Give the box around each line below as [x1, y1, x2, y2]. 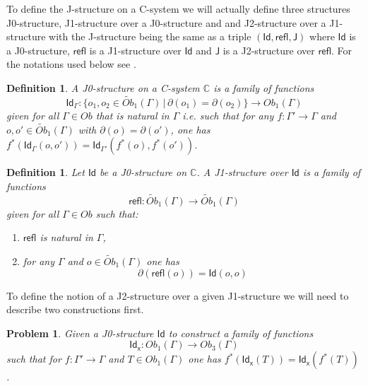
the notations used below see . [6, 57, 136, 71]
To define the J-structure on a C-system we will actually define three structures [6, 1, 350, 16]
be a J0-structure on [100, 165, 187, 180]
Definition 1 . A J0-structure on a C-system [6, 80, 200, 95]
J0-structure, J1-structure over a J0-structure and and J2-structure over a [6, 15, 326, 30]
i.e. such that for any [182, 107, 274, 122]
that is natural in [95, 107, 170, 122]
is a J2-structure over [222, 42, 315, 57]
